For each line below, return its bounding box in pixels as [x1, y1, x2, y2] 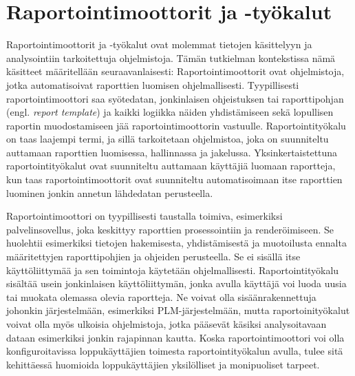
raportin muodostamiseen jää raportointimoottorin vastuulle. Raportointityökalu [6, 118, 346, 132]
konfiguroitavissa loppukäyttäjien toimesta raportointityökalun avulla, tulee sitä [6, 344, 343, 358]
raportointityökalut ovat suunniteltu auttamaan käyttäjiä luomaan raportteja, [6, 158, 336, 173]
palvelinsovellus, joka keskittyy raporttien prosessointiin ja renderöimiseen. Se [6, 222, 334, 236]
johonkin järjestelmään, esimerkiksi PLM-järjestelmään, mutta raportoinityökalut [6, 303, 350, 317]
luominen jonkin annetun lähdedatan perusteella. [6, 185, 213, 200]
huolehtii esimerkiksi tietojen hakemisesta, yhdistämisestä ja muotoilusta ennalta [6, 236, 347, 250]
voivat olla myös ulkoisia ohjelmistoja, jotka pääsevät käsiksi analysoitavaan [6, 317, 327, 331]
